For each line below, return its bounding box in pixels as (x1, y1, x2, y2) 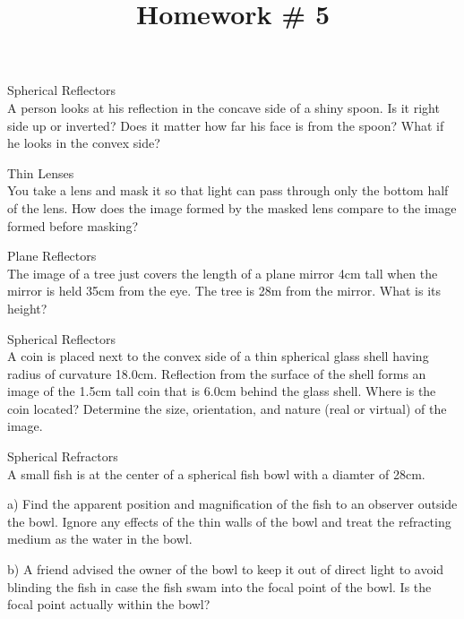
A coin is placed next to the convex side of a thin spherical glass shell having (7, 347, 429, 365)
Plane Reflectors (7, 246, 97, 265)
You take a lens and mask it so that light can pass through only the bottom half (7, 181, 449, 200)
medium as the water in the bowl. (7, 529, 193, 548)
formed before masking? (7, 216, 138, 235)
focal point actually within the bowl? (7, 595, 211, 614)
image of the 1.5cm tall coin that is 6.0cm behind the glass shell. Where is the (7, 382, 436, 400)
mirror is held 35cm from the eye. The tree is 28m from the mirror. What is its (7, 281, 441, 300)
